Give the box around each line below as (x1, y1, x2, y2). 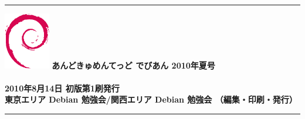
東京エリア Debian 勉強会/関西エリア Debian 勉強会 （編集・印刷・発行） (5, 93, 297, 106)
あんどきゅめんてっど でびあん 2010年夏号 (52, 59, 215, 71)
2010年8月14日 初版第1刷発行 (5, 81, 120, 94)
